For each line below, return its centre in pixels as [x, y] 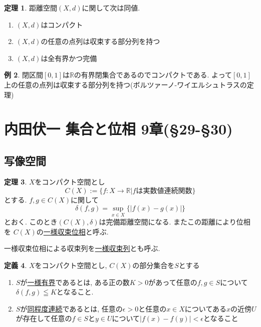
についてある [206, 308]
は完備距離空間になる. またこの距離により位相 [175, 222]
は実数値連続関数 [164, 191]
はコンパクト [62, 24]
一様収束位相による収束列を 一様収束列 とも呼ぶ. [82, 248]
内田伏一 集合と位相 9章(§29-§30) [118, 129]
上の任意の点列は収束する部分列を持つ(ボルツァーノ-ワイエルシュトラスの [125, 84]
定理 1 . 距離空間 [31, 7]
